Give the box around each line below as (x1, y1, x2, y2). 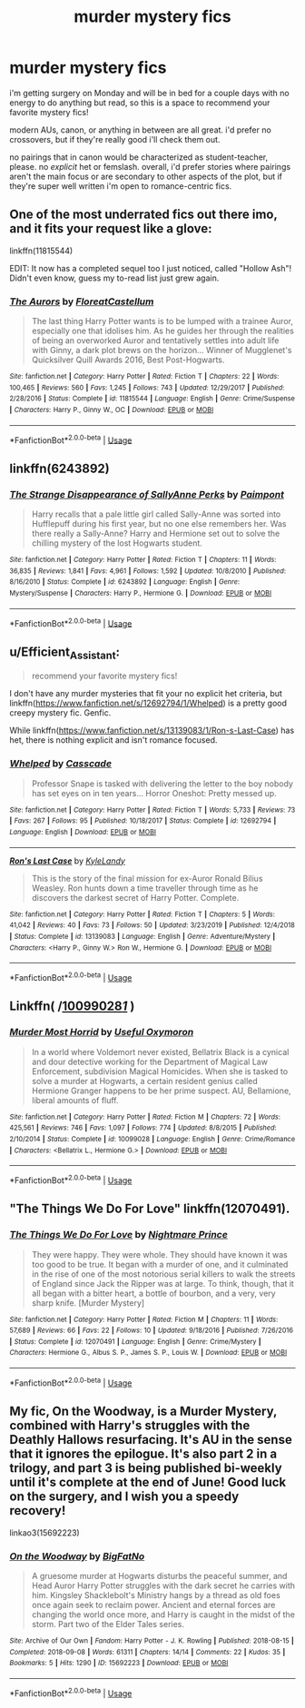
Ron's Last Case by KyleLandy (9, 855, 125, 866)
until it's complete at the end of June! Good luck (9, 1475, 287, 1490)
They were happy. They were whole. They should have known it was (31, 1249, 288, 1259)
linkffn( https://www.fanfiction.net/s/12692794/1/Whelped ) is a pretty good (9, 697, 288, 709)
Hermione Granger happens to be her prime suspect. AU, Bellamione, (31, 1085, 292, 1096)
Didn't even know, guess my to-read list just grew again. (9, 272, 220, 283)
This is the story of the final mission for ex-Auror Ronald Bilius (31, 873, 263, 884)
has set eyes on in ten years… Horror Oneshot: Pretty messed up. (31, 787, 277, 798)
